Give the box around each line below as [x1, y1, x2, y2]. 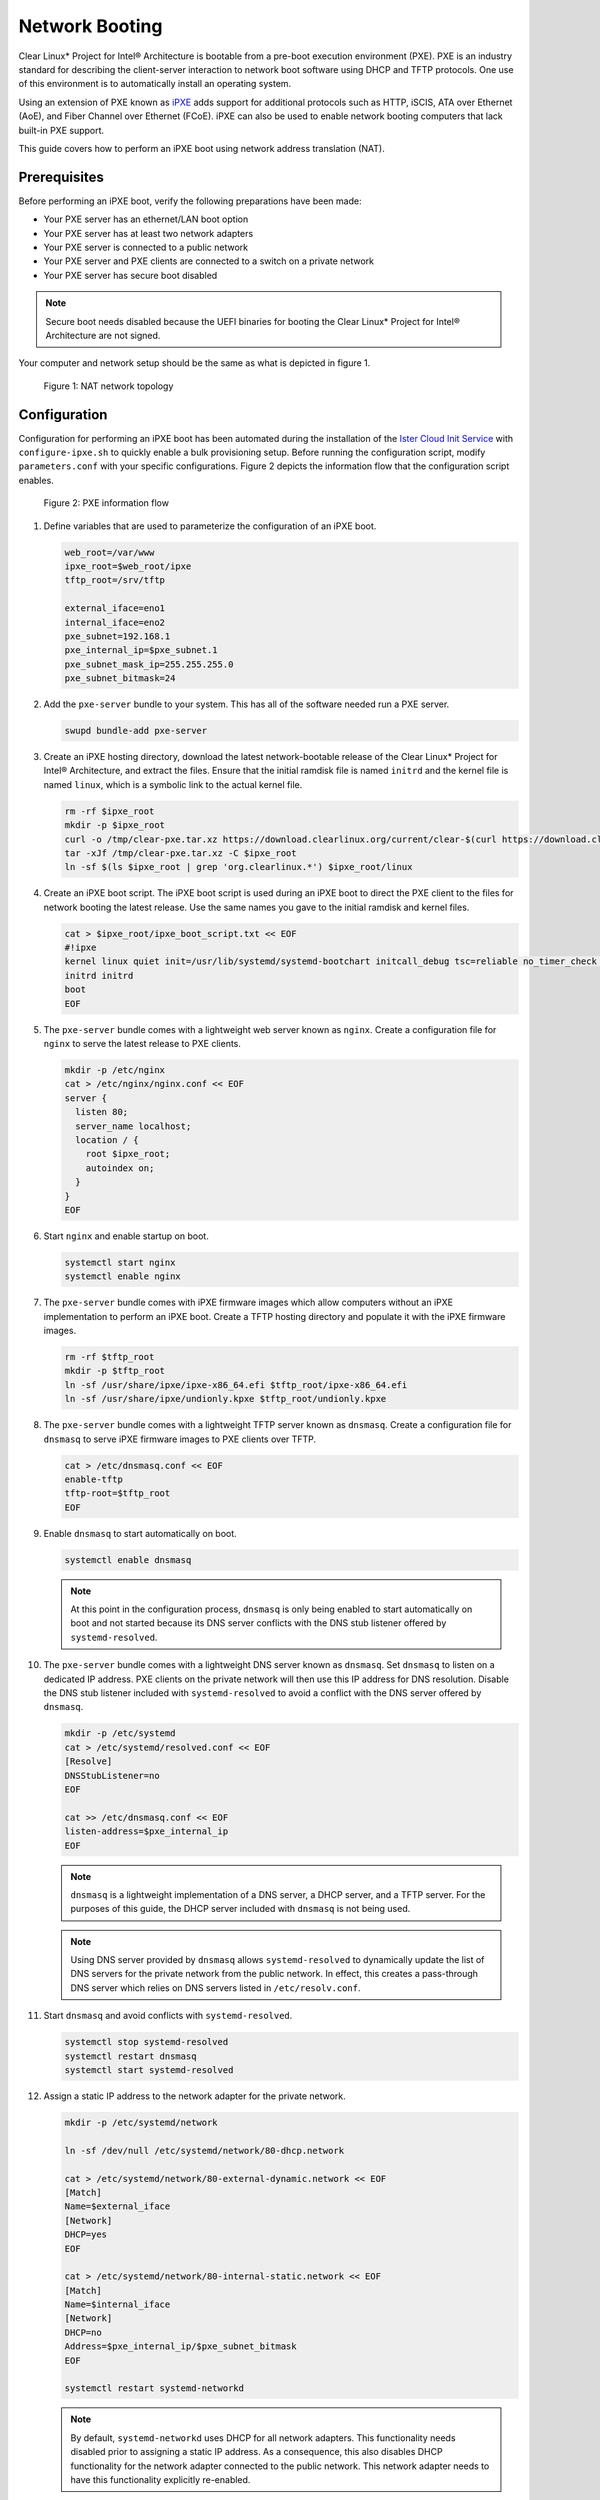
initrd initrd [64, 970, 134, 981]
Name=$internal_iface [64, 2299, 171, 2310]
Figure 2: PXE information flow [43, 497, 170, 509]
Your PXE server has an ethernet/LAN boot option [43, 213, 249, 225]
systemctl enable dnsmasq [64, 1554, 192, 1565]
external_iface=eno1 [64, 603, 165, 614]
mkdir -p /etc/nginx [64, 1065, 165, 1076]
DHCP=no [64, 2326, 102, 2338]
